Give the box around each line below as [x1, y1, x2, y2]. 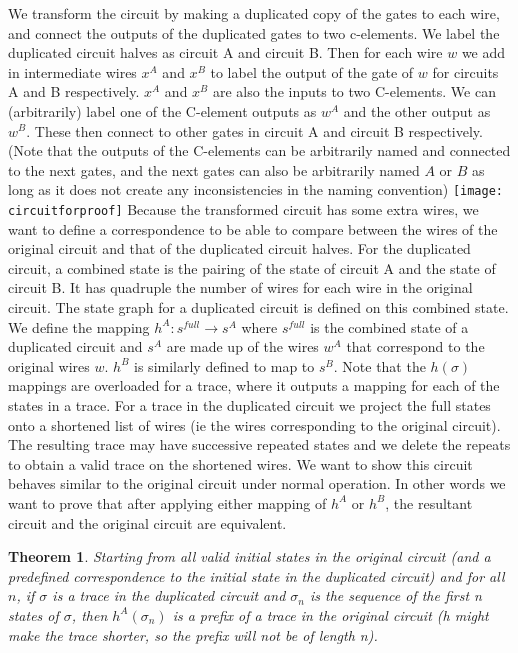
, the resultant [385, 492, 473, 513]
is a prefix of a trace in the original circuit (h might [172, 604, 489, 625]
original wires [8, 355, 90, 376]
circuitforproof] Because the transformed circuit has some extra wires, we [8, 199, 479, 219]
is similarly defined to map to [134, 355, 315, 376]
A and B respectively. [8, 81, 140, 102]
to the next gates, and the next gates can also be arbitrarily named [8, 159, 420, 180]
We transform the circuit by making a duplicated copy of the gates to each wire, [8, 3, 500, 23]
